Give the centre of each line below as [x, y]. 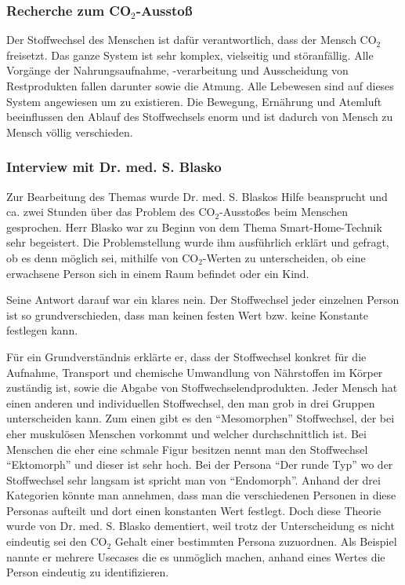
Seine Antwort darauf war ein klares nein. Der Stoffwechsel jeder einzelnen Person [203, 300]
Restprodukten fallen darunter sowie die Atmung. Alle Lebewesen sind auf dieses [200, 86]
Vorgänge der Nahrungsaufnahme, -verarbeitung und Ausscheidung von [177, 70]
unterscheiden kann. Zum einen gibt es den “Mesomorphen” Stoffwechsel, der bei [201, 418]
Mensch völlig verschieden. [70, 132]
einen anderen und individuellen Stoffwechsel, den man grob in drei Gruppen [191, 402]
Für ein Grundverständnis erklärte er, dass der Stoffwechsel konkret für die [186, 356]
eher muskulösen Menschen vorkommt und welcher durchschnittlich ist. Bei [186, 433]
